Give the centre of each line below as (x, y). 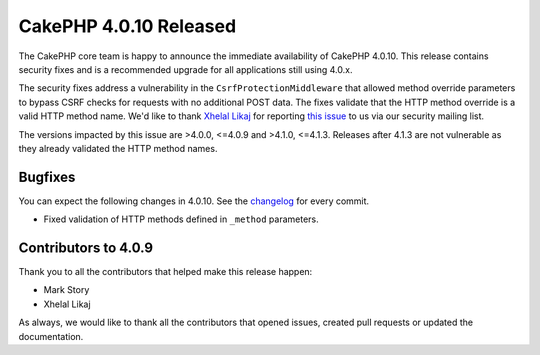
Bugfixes (47, 176)
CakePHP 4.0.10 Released (127, 26)
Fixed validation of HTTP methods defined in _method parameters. (181, 219)
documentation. (51, 336)
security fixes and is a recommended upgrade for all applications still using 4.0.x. (185, 69)
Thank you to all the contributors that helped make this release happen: (165, 272)
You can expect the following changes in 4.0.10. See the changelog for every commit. (194, 201)
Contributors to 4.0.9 (86, 248)
